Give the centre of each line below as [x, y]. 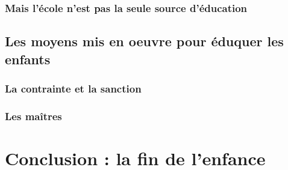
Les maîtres [33, 116]
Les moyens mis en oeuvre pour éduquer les [144, 41]
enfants [28, 59]
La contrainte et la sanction [73, 88]
